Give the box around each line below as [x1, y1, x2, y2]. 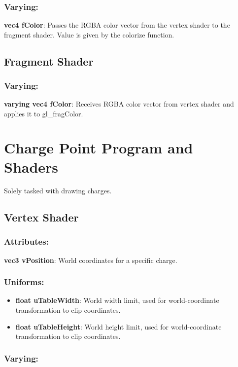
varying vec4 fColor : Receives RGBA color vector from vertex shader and [4, 99, 234, 109]
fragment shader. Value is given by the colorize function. [4, 29, 174, 39]
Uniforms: [4, 276, 44, 288]
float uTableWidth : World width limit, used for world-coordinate [15, 295, 219, 305]
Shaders [4, 156, 59, 177]
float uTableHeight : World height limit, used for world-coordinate [15, 321, 222, 331]
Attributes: [4, 235, 49, 248]
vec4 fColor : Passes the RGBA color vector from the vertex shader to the [4, 20, 230, 30]
